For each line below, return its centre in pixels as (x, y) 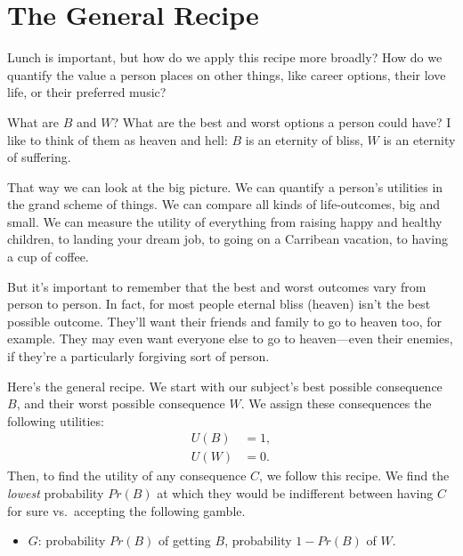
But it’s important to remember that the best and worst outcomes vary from (217, 286)
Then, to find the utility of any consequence (127, 475)
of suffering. (39, 157)
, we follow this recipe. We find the (354, 475)
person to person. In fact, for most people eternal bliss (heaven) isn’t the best (219, 304)
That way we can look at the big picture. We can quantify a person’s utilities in (225, 186)
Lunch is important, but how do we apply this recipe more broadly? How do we (225, 57)
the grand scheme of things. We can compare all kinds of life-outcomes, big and (224, 204)
